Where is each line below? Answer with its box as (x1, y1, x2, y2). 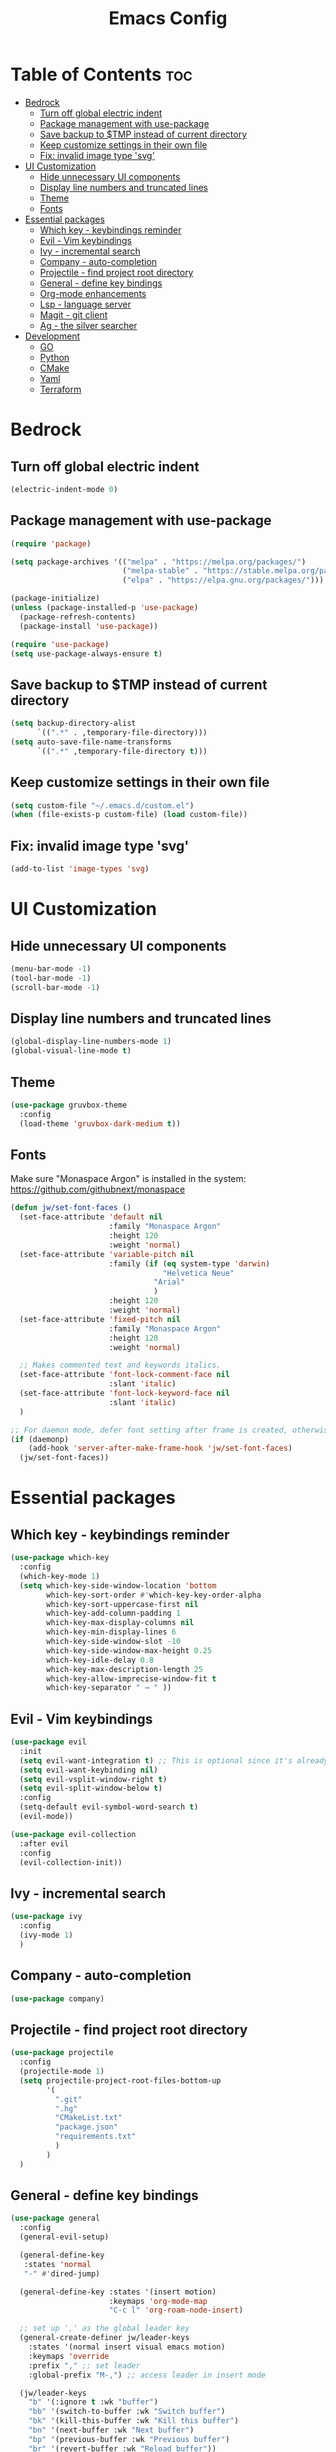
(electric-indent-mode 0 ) (10, 484, 118, 494)
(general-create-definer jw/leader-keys (19, 2333, 190, 2343)
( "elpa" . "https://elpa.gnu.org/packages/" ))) (121, 575, 325, 586)
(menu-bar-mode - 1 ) (10, 963, 92, 974)
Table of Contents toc (10, 63, 193, 86)
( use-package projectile (10, 2048, 114, 2058)
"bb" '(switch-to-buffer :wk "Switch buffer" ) (28, 2407, 226, 2417)
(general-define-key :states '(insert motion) (19, 2287, 217, 2297)
